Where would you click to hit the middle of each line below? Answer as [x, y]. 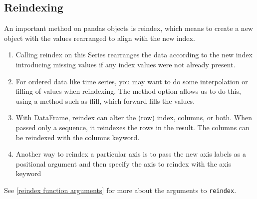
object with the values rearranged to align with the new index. [100, 38]
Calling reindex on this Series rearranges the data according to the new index [134, 55]
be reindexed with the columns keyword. [78, 137]
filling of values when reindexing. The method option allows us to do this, [128, 91]
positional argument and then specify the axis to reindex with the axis [124, 163]
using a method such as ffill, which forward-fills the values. [105, 100]
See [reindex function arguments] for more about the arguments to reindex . [120, 190]
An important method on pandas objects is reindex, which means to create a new [128, 28]
